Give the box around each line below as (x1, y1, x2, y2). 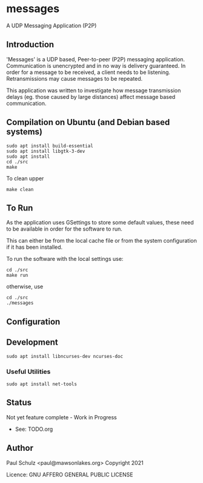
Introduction (6, 39, 55, 50)
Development (6, 337, 59, 348)
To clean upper (6, 175, 44, 182)
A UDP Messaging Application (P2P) (6, 22, 97, 29)
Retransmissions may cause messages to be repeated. (6, 75, 143, 82)
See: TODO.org (15, 425, 53, 433)
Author (6, 443, 33, 453)
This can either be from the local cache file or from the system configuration (6, 237, 197, 245)
